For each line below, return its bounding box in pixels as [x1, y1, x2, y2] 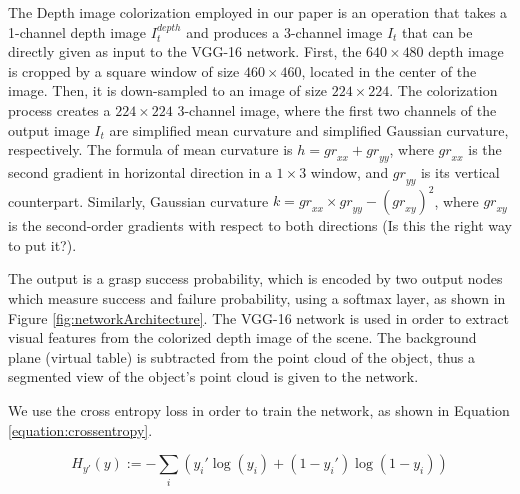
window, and [310, 161, 389, 182]
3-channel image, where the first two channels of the [177, 99, 497, 120]
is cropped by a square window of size [8, 60, 240, 81]
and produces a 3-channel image [186, 21, 383, 42]
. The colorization [389, 80, 498, 101]
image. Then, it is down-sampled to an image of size [8, 80, 328, 101]
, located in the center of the [301, 60, 477, 81]
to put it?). [8, 234, 77, 255]
